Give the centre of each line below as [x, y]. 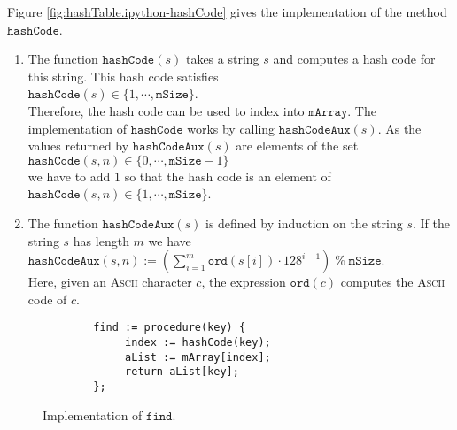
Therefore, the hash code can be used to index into [166, 110]
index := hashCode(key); [198, 342]
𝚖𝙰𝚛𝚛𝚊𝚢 [328, 112]
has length [101, 240]
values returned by [78, 146]
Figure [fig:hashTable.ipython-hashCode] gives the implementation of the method [227, 12]
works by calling [231, 128]
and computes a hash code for [354, 59]
